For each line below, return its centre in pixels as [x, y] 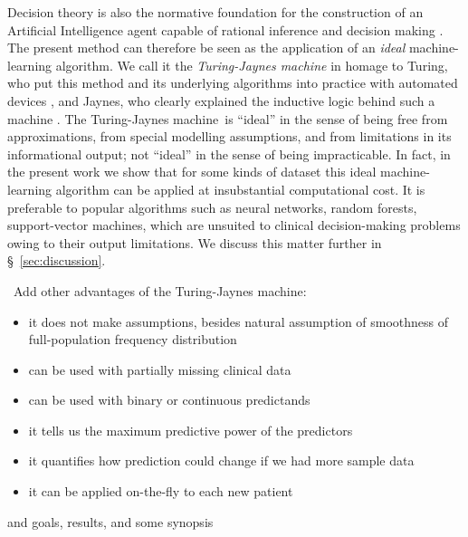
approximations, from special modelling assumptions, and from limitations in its [229, 136]
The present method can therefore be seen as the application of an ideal [206, 48]
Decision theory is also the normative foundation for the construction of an [215, 12]
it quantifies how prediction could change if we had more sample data [221, 460]
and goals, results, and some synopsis [110, 521]
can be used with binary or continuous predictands [169, 400]
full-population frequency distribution [133, 339]
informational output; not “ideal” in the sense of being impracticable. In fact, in [229, 153]
